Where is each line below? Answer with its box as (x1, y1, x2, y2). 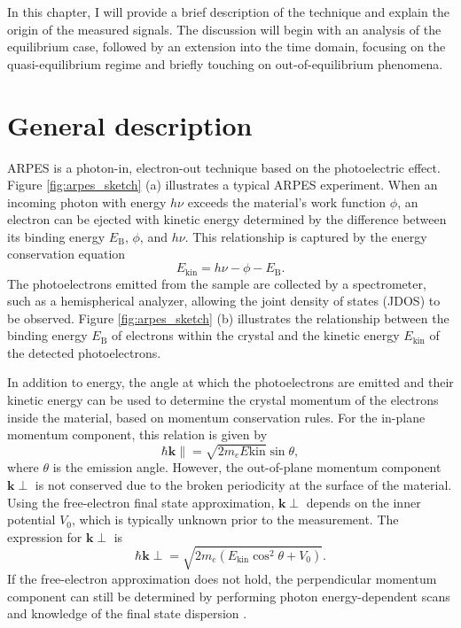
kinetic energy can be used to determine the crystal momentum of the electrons (7, 391, 439, 409)
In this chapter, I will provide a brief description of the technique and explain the (7, 3, 449, 20)
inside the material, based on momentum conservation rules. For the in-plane (7, 407, 426, 426)
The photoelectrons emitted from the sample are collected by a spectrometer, (7, 274, 426, 292)
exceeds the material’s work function (187, 192, 387, 211)
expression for (7, 527, 82, 546)
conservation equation (7, 244, 126, 263)
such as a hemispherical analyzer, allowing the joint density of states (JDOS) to (7, 291, 441, 310)
